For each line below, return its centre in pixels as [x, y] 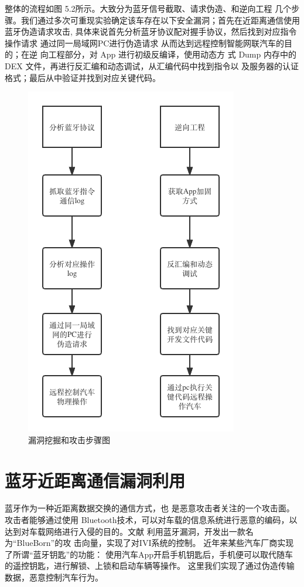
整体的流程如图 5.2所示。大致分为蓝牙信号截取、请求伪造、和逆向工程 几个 [148, 8]
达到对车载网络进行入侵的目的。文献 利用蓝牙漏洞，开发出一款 [125, 531]
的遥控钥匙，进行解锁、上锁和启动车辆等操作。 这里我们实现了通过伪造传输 [150, 566]
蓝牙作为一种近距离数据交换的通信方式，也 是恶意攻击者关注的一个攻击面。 [150, 508]
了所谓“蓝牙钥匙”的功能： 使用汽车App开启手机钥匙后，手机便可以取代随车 [149, 554]
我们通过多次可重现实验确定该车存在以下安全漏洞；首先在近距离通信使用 [160, 20]
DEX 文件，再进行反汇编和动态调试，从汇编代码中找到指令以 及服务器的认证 [152, 65]
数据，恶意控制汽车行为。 [54, 577]
